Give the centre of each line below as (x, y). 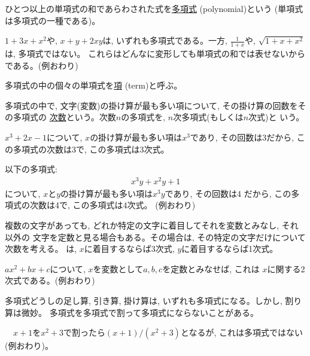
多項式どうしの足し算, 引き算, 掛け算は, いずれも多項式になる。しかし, (144, 301)
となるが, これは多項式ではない (242, 332)
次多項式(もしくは (208, 117)
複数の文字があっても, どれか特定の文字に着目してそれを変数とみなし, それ (152, 225)
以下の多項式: (31, 169)
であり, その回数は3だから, (242, 137)
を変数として (118, 268)
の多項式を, (143, 117)
